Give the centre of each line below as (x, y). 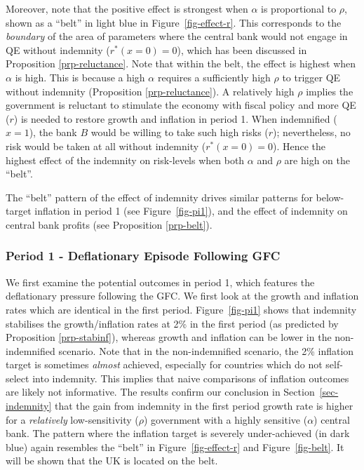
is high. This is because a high (80, 77)
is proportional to (299, 8)
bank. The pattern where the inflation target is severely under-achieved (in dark (178, 433)
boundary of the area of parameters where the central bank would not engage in (177, 36)
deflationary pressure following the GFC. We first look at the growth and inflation (182, 296)
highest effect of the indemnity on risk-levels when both (125, 160)
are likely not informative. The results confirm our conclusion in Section (160, 392)
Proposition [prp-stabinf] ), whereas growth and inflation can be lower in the (169, 337)
